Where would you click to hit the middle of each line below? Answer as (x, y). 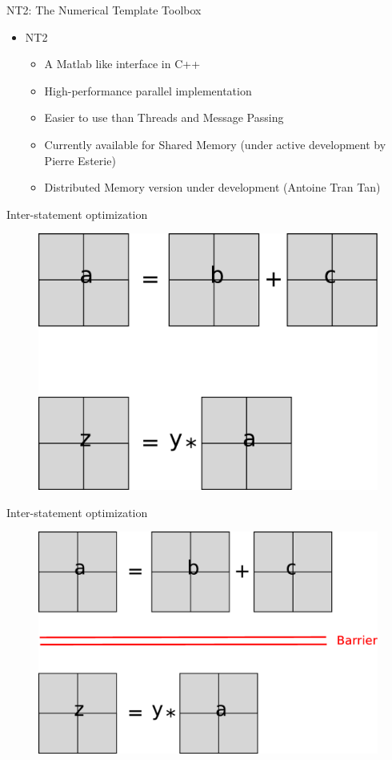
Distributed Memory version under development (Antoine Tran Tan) (212, 187)
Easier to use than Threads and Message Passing (164, 117)
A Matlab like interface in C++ (122, 64)
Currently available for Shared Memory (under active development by (215, 144)
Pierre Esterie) (80, 160)
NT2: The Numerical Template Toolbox (104, 10)
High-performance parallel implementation (148, 90)
